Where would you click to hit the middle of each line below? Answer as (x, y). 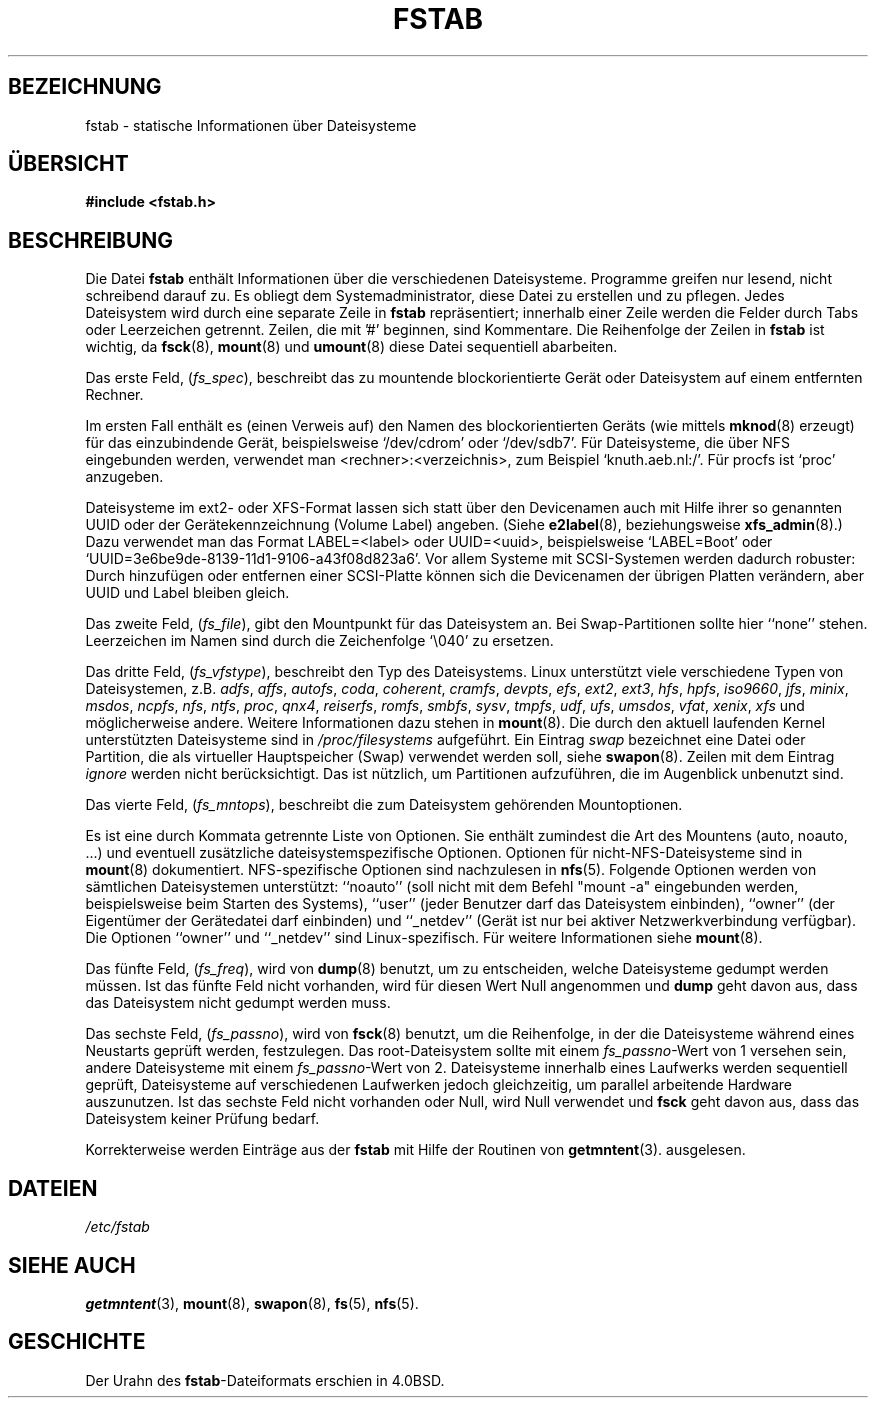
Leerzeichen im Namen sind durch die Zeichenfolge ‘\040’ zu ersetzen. (319, 641)
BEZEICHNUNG (85, 87)
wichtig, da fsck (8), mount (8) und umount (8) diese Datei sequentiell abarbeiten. (351, 347)
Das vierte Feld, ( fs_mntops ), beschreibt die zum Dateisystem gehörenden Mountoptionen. (384, 805)
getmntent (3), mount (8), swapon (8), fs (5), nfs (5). (252, 1303)
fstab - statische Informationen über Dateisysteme (251, 125)
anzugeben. (124, 477)
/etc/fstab (117, 1227)
